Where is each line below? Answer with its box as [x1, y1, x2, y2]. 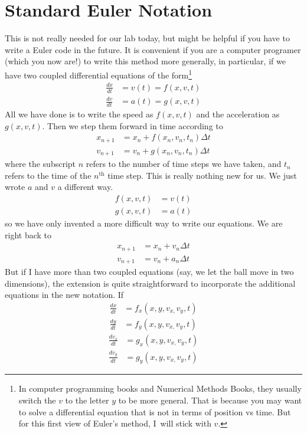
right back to [5, 228, 51, 241]
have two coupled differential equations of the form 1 [5, 67, 192, 81]
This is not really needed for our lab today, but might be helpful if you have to [5, 32, 290, 44]
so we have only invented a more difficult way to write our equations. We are [5, 216, 283, 229]
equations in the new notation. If [5, 288, 124, 301]
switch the [18, 394, 56, 406]
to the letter [65, 394, 109, 406]
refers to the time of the [5, 169, 92, 181]
